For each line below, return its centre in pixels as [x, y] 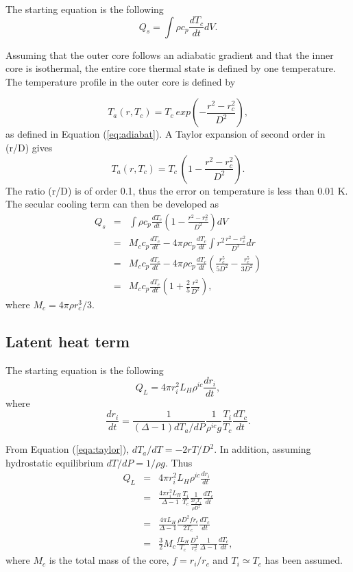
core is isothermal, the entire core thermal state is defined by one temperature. [171, 68]
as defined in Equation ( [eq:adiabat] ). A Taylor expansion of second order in [166, 134]
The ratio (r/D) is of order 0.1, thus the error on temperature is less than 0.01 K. [177, 190]
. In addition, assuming [263, 449]
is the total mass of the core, [109, 560]
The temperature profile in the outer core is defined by [121, 81]
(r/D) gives [29, 147]
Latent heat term [68, 341]
